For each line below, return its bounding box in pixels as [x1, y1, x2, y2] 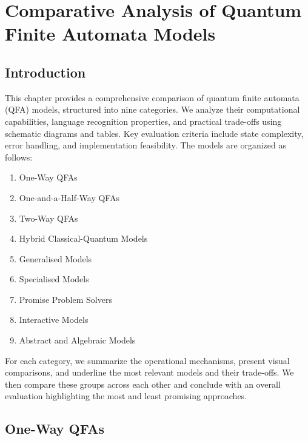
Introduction [5, 62, 86, 81]
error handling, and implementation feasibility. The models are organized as [5, 139, 287, 151]
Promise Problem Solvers [19, 293, 112, 305]
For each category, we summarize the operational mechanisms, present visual [5, 354, 290, 366]
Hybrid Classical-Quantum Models [19, 232, 148, 245]
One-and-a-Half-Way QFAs [19, 191, 119, 204]
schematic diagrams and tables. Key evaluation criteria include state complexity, [5, 127, 304, 139]
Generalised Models [19, 252, 92, 265]
